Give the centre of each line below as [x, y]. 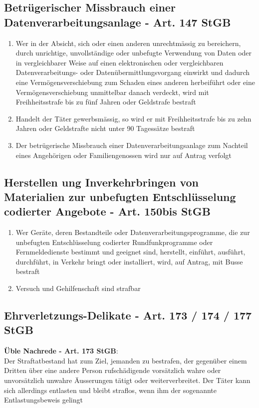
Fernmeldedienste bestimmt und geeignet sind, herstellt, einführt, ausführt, [130, 252]
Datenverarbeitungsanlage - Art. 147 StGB [118, 22]
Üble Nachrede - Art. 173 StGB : [61, 351]
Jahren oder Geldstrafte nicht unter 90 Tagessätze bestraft [105, 128]
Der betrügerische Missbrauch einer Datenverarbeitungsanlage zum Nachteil [132, 145]
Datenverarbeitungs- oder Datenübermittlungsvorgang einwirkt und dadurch [133, 72]
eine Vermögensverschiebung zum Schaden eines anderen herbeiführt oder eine [135, 82]
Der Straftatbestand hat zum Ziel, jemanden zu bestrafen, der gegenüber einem [126, 360]
